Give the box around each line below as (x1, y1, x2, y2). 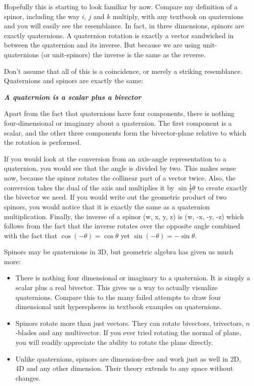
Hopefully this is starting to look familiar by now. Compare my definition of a (4, 1, 238, 11)
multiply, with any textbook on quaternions (113, 11, 244, 21)
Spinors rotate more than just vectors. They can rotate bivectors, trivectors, (15, 318, 244, 328)
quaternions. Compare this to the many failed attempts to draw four (15, 292, 221, 302)
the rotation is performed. (4, 137, 82, 147)
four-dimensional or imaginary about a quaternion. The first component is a (4, 117, 232, 128)
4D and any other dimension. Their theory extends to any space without (15, 363, 233, 373)
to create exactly (197, 182, 248, 192)
